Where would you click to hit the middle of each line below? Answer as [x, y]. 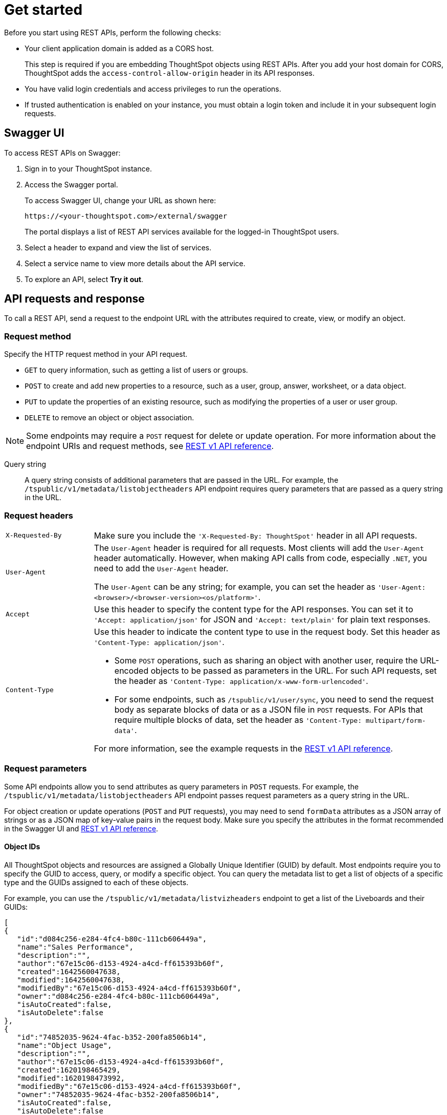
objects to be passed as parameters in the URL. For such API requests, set [294, 670]
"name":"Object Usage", [64, 1045]
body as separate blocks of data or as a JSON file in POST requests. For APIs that [269, 709]
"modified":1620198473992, [71, 1078]
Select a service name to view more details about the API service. [135, 263]
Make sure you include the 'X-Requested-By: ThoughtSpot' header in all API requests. [255, 535]
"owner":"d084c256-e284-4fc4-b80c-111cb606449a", [118, 996]
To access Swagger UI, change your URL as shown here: [120, 200]
